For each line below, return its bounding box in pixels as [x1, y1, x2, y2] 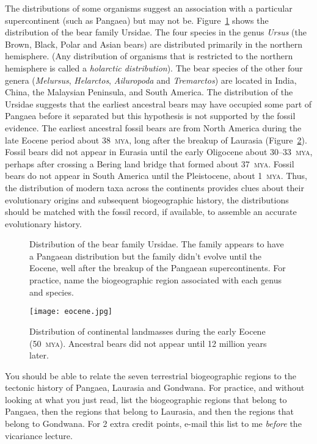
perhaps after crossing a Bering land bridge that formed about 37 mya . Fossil [5, 157, 294, 170]
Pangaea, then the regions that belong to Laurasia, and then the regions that [5, 405, 294, 418]
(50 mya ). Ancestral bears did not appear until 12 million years [29, 337, 267, 349]
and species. [29, 285, 74, 298]
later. [29, 349, 49, 362]
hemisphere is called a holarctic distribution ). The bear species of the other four [5, 61, 303, 74]
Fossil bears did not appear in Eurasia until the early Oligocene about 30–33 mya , [5, 145, 313, 158]
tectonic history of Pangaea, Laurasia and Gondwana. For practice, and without [5, 381, 305, 394]
